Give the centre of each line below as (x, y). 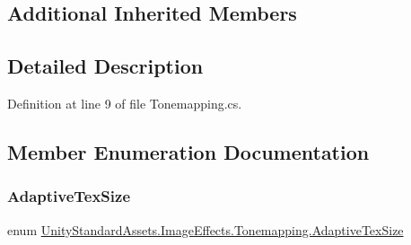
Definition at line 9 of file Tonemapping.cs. (125, 103)
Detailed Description (105, 66)
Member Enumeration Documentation (188, 151)
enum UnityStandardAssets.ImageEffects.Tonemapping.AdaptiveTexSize (205, 229)
